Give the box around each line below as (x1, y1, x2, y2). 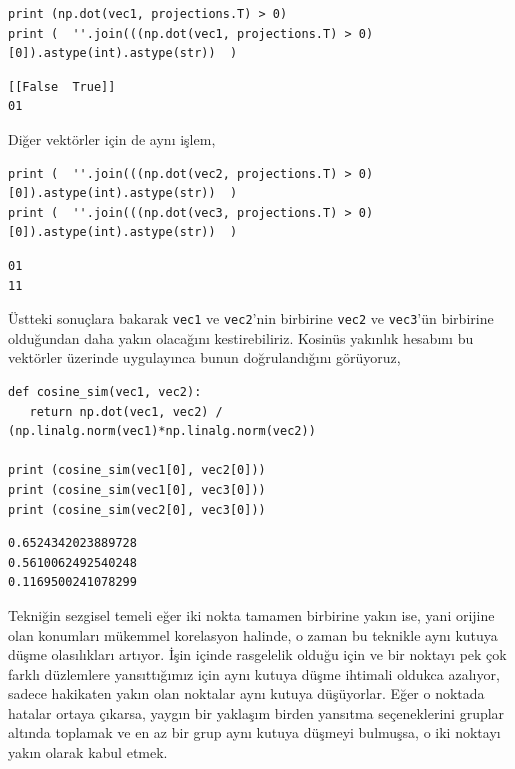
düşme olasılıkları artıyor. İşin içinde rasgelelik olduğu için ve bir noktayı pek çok (8, 644, 507, 665)
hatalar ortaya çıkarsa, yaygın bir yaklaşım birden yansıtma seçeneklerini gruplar (8, 702, 505, 723)
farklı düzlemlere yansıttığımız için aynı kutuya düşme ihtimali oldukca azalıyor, (8, 663, 500, 684)
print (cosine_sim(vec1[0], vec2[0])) (8, 463, 266, 478)
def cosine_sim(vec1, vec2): (8, 384, 202, 399)
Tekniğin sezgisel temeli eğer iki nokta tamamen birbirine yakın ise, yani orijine (8, 604, 495, 625)
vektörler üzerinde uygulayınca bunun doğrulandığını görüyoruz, (8, 347, 401, 368)
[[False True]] (8, 79, 116, 94)
